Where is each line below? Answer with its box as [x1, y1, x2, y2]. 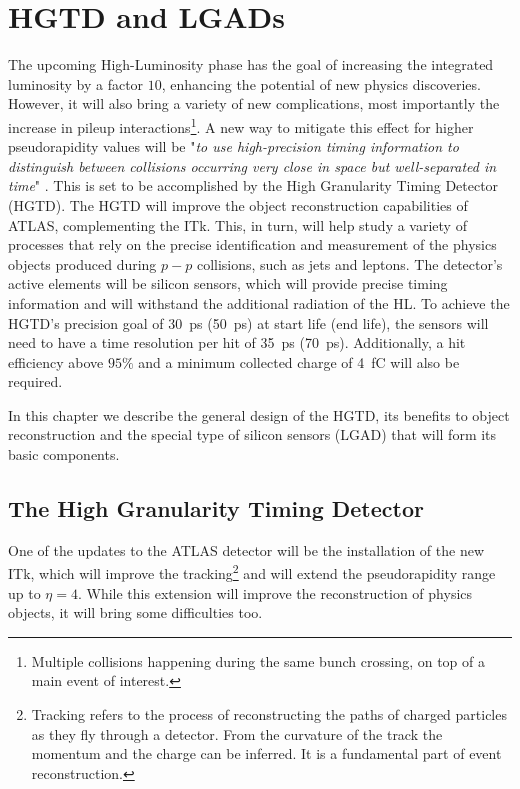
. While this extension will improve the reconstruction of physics [77, 582, 473, 603]
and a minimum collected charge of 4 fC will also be [138, 351, 460, 372]
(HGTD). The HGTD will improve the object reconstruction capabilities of [8, 194, 468, 215]
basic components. [8, 444, 120, 465]
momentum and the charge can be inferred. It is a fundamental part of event [31, 743, 502, 764]
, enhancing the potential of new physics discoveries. [161, 73, 481, 94]
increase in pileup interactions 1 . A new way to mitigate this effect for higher [8, 113, 474, 137]
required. [8, 371, 63, 392]
